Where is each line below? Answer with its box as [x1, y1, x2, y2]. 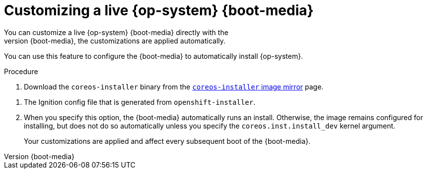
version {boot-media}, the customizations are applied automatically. [4, 36, 226, 45]
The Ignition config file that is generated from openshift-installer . [24, 97, 256, 106]
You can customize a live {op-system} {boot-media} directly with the [4, 28, 228, 37]
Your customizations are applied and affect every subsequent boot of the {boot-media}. [24, 136, 311, 145]
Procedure [4, 67, 38, 76]
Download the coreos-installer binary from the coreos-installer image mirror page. [24, 82, 324, 91]
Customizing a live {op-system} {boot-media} [4, 2, 314, 19]
